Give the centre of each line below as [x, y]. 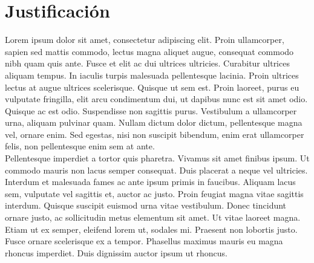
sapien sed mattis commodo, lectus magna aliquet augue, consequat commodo [149, 51]
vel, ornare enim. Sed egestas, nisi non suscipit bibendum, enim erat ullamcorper [155, 134]
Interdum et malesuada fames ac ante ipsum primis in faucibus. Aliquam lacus [150, 182]
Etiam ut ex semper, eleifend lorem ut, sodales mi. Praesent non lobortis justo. [151, 229]
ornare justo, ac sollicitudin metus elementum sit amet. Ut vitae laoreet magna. [153, 217]
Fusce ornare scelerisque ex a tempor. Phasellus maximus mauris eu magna [144, 241]
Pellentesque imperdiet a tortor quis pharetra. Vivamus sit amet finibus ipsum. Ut [157, 158]
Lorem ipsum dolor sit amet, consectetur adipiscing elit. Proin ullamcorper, [145, 40]
